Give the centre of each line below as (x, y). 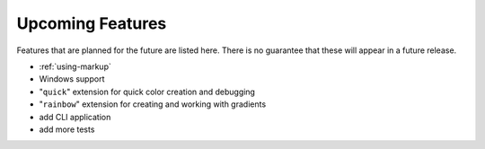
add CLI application (75, 117)
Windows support (72, 79)
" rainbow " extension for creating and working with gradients (153, 104)
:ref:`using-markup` (75, 66)
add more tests (67, 129)
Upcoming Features (92, 23)
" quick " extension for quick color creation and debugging (147, 92)
